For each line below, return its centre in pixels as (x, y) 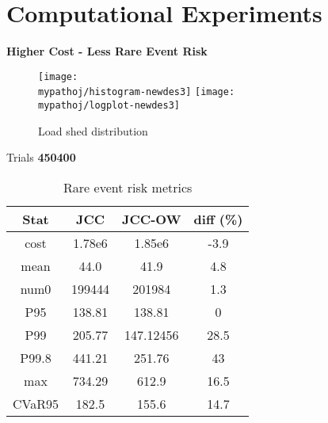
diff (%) (218, 219)
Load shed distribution (93, 130)
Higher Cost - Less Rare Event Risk (107, 51)
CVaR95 (36, 403)
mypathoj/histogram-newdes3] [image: (137, 92)
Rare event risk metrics (128, 187)
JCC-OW (152, 219)
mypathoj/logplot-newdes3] (109, 106)
